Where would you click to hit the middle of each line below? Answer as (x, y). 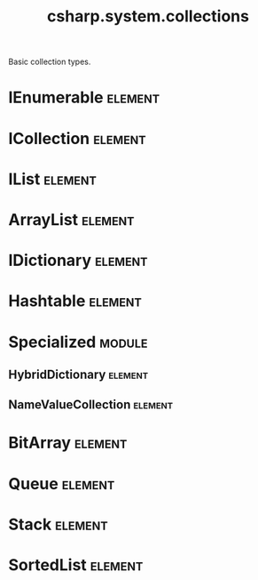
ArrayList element (71, 219)
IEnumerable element (84, 97)
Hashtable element (75, 301)
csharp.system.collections (148, 16)
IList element (52, 179)
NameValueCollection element (91, 405)
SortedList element (76, 565)
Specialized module (78, 342)
